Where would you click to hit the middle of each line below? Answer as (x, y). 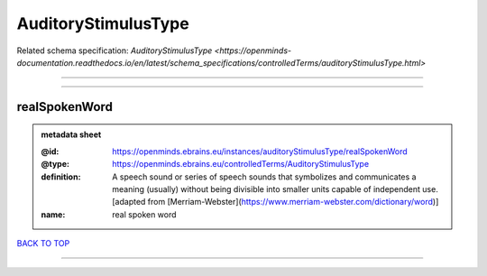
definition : (61, 177)
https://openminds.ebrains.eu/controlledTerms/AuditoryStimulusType (241, 164)
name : (53, 214)
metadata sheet (71, 134)
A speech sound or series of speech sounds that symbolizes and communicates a (264, 177)
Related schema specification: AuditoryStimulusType (115, 51)
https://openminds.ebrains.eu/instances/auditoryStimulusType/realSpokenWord (260, 151)
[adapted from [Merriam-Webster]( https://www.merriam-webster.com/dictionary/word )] (276, 202)
